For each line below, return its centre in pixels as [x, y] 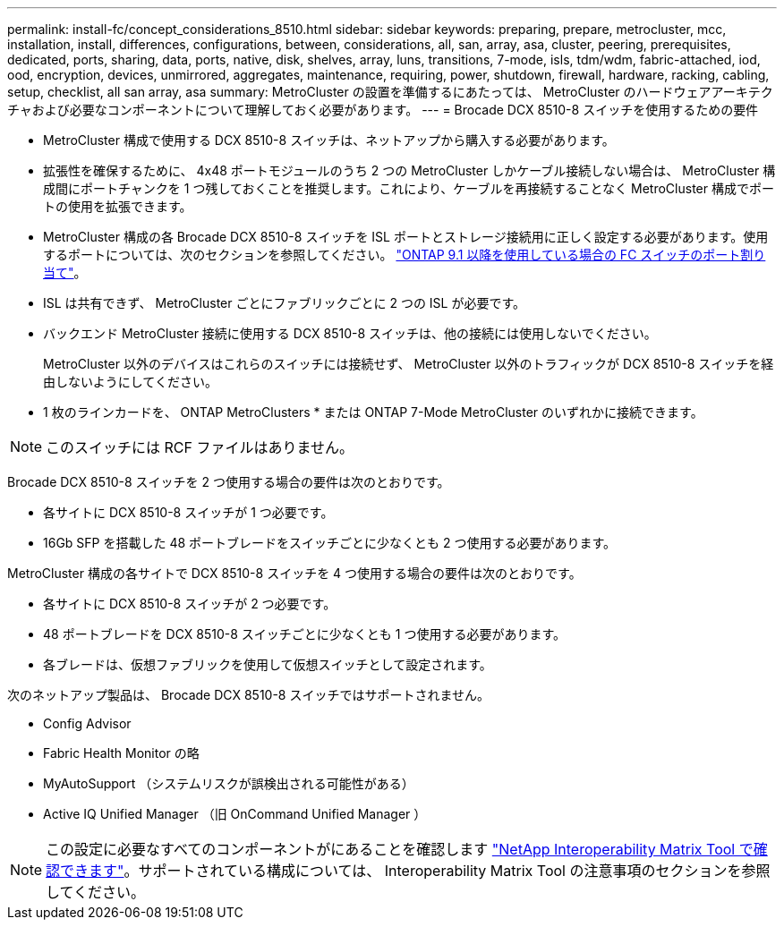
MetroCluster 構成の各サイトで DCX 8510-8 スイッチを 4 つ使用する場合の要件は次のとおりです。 [294, 573]
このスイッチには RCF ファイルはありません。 [200, 447]
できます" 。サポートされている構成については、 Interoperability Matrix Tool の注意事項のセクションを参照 [415, 871]
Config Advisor [87, 723]
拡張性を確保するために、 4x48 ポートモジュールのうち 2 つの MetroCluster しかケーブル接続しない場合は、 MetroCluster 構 [409, 170]
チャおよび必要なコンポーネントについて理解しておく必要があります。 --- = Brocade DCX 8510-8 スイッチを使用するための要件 [383, 110]
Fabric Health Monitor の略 [121, 753]
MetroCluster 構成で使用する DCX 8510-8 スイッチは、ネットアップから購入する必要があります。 [329, 140]
